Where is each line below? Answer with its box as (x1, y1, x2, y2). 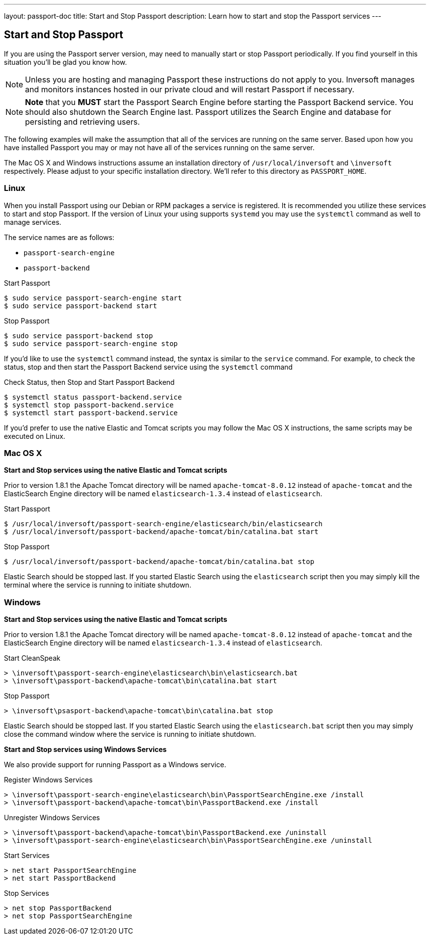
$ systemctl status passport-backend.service (4, 393, 182, 401)
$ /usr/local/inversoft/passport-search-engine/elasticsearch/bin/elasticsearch (4, 520, 323, 528)
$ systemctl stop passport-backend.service (4, 401, 174, 409)
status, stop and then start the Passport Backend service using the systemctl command (4, 362, 293, 371)
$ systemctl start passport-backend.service (4, 408, 178, 417)
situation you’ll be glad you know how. (4, 57, 127, 66)
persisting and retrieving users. (25, 116, 140, 127)
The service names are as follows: (4, 233, 114, 241)
